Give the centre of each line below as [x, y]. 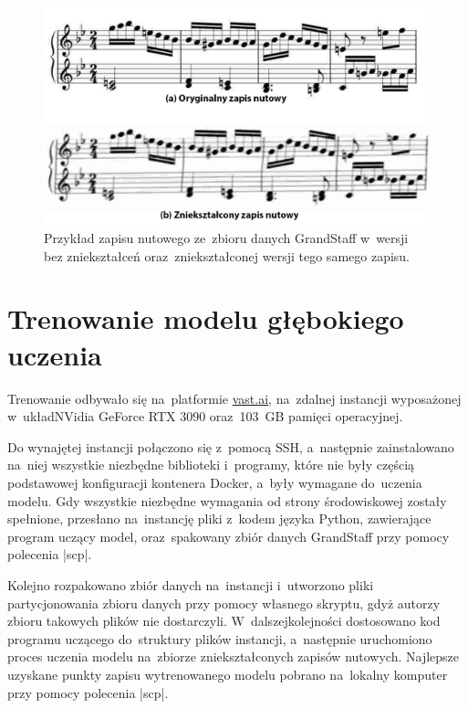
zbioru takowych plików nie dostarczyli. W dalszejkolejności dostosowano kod [224, 621]
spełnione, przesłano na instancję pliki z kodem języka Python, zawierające [219, 519]
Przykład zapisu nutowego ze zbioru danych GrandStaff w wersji [226, 238]
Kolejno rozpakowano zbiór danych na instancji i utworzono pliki [191, 584]
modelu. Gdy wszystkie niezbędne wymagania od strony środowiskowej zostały [227, 500]
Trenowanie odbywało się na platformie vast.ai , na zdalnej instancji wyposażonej [234, 398]
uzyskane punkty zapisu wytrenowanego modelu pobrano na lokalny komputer [228, 674]
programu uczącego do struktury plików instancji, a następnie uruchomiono [220, 638]
